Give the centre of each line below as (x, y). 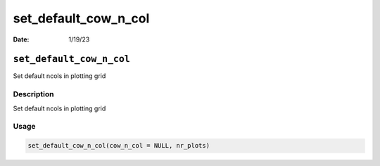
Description (33, 94)
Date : (21, 39)
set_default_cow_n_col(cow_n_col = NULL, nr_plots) (119, 146)
